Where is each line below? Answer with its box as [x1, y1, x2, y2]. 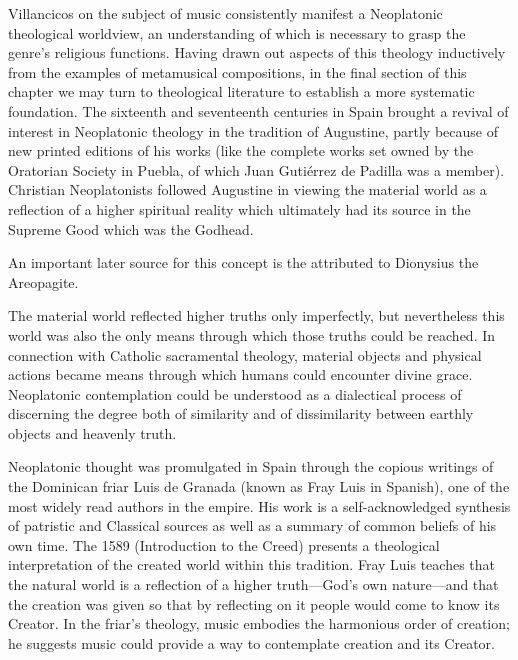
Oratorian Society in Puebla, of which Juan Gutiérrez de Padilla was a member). [8, 159, 505, 180]
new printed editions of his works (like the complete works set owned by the [8, 140, 474, 161]
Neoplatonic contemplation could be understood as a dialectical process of [8, 383, 462, 404]
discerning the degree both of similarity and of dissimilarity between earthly [8, 403, 474, 424]
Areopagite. [8, 271, 79, 292]
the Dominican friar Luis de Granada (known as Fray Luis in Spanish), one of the [8, 476, 510, 497]
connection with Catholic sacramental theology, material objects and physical [8, 344, 482, 365]
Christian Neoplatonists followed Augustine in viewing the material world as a [8, 179, 487, 200]
